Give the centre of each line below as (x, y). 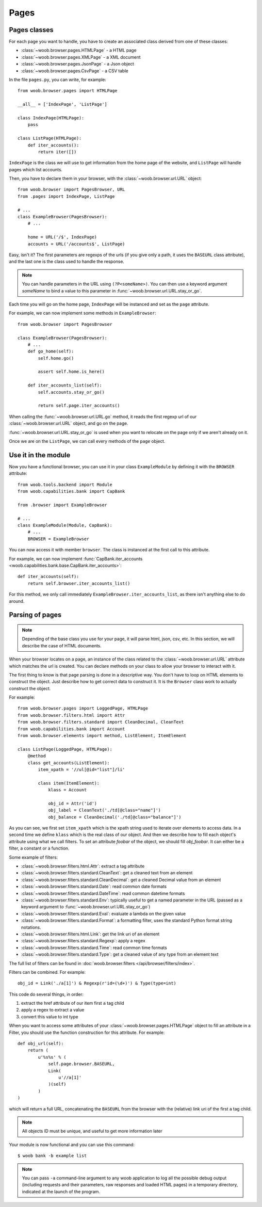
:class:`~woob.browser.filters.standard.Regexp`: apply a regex (83, 941)
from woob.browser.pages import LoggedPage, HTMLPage (83, 708)
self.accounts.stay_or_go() (71, 392)
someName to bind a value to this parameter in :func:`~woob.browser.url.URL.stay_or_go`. (112, 290)
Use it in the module (40, 455)
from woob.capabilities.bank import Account (72, 729)
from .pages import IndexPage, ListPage (66, 196)
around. (17, 601)
